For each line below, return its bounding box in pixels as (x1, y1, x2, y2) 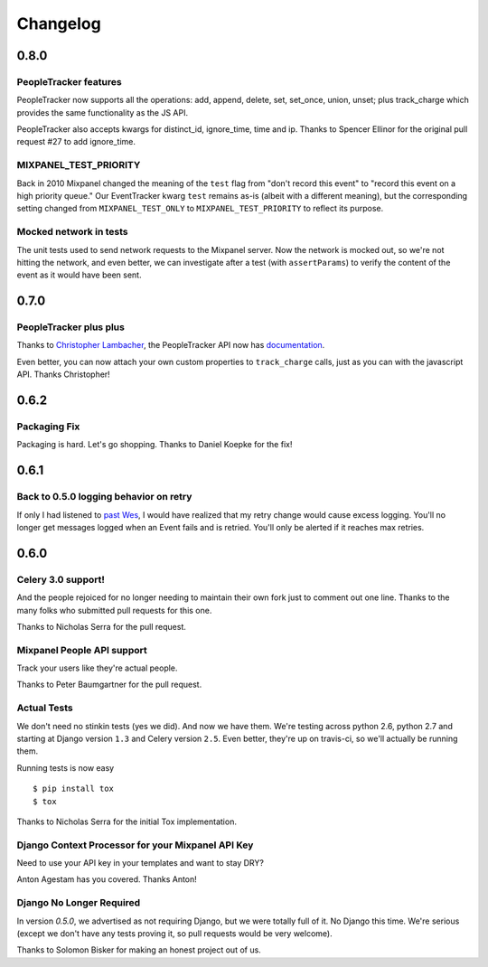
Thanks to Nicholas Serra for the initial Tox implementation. (16, 816, 237, 827)
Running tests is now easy (16, 762, 115, 773)
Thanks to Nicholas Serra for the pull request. (16, 621, 187, 632)
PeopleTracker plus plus (16, 321, 126, 333)
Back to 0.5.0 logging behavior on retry (16, 491, 192, 503)
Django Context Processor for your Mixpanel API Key (16, 839, 254, 851)
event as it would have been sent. (16, 269, 142, 280)
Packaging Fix (16, 420, 80, 433)
